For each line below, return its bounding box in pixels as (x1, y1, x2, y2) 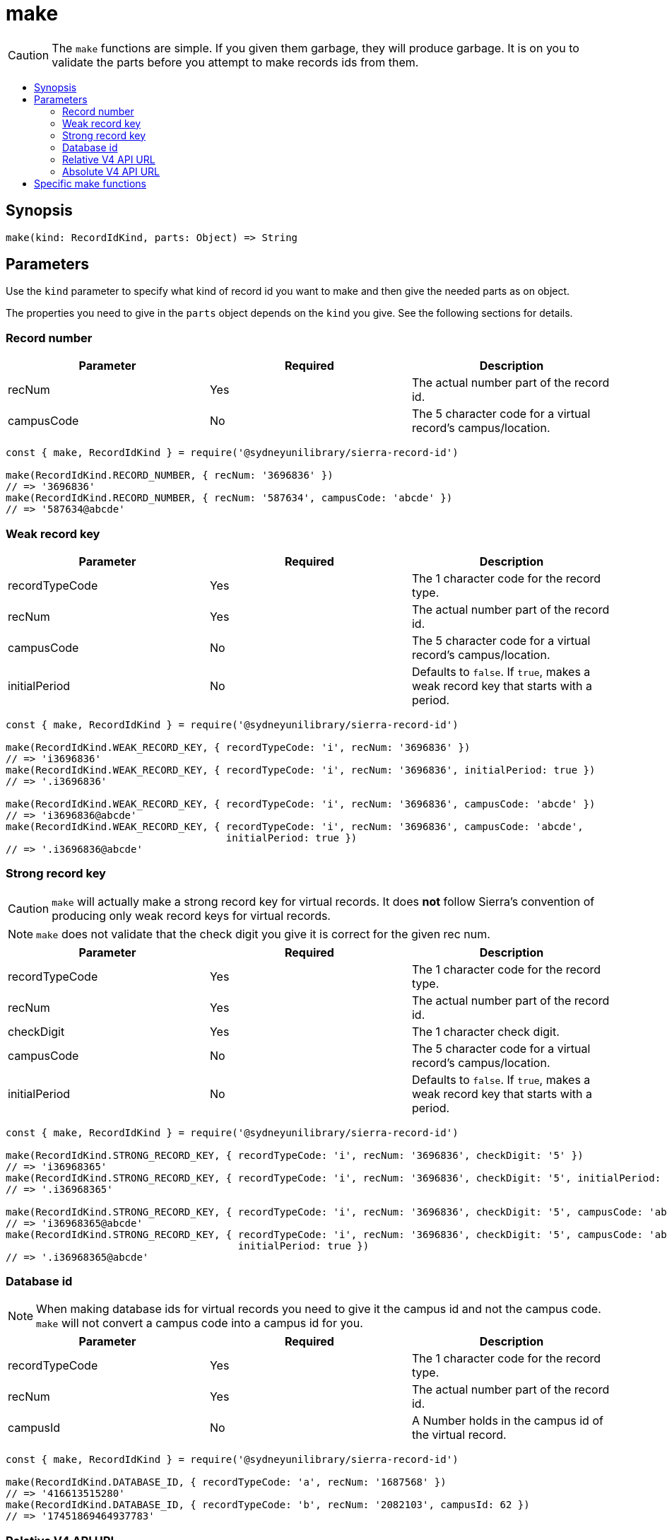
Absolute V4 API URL (62, 165, 160, 177)
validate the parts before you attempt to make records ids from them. (52, 54, 419, 69)
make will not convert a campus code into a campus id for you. (36, 1316, 363, 1331)
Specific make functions (34, 177, 146, 189)
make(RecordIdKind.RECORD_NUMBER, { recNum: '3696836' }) (6, 469, 333, 482)
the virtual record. (411, 1428, 507, 1442)
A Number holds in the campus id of (411, 1413, 603, 1428)
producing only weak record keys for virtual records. (52, 908, 331, 923)
